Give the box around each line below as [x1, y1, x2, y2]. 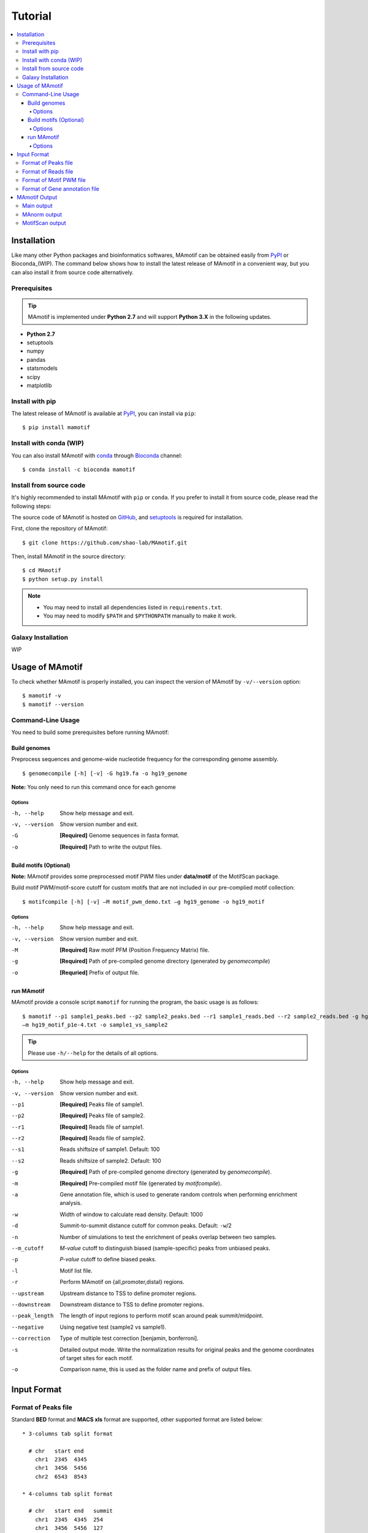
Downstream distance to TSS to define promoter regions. [59, 1301, 204, 1308]
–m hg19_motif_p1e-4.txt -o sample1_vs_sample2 [22, 1021, 168, 1028]
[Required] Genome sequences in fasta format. [59, 831, 180, 839]
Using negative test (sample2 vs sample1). [59, 1323, 167, 1331]
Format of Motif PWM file [22, 177, 86, 184]
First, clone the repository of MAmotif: [11, 525, 108, 532]
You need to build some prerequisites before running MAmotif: [11, 728, 169, 736]
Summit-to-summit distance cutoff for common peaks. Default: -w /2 [59, 1222, 232, 1229]
